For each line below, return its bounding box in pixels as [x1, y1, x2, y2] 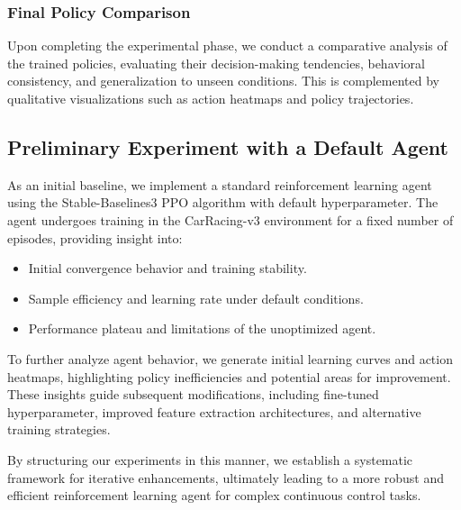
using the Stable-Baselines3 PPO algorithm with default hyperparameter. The [7, 193, 438, 212]
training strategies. [7, 420, 111, 439]
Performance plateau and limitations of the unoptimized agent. [28, 319, 376, 338]
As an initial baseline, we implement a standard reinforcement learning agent [7, 175, 432, 194]
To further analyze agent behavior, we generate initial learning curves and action [7, 349, 453, 368]
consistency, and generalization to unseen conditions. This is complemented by [7, 71, 439, 90]
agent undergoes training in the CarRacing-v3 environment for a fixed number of [7, 210, 454, 229]
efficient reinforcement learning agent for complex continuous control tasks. [7, 486, 421, 505]
